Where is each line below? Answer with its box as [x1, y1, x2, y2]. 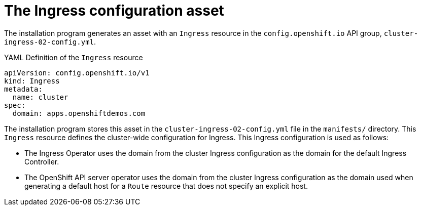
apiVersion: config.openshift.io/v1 [4, 68, 150, 77]
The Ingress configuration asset [4, 2, 224, 19]
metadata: [4, 85, 43, 93]
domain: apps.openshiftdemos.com [12, 109, 146, 117]
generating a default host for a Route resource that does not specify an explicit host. [24, 181, 308, 190]
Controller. [24, 157, 59, 166]
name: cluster [12, 93, 68, 101]
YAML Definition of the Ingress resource [4, 53, 143, 62]
